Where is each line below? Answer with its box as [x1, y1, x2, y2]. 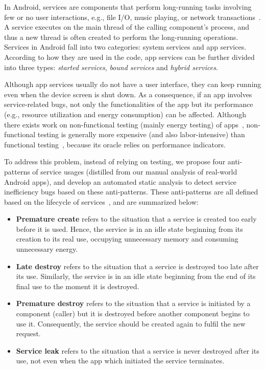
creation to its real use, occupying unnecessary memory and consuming [16, 233, 238, 244]
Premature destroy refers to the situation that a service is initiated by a [16, 298, 251, 309]
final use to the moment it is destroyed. [16, 280, 139, 291]
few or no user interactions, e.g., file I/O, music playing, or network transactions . [4, 11, 261, 22]
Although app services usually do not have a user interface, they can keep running [4, 79, 261, 90]
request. [16, 328, 41, 339]
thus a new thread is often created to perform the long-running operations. [4, 31, 238, 42]
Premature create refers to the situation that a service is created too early [16, 213, 257, 224]
